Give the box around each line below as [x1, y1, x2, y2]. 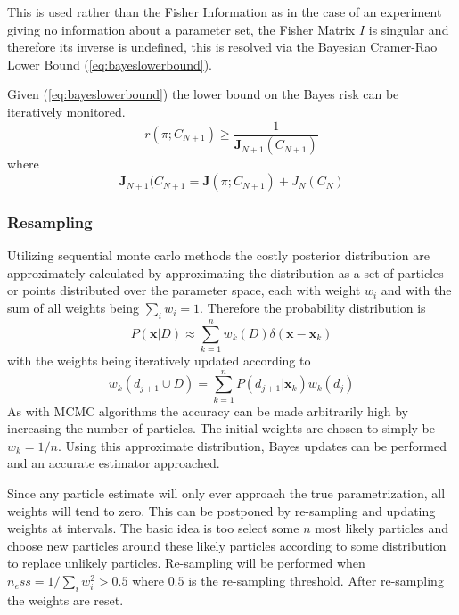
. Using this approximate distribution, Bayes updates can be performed [57, 436, 447, 455]
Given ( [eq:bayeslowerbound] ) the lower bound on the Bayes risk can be [7, 85, 399, 103]
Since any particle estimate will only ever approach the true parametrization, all [7, 484, 446, 503]
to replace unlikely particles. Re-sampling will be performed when [7, 553, 365, 572]
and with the [381, 281, 452, 299]
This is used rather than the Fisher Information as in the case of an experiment [7, 3, 442, 20]
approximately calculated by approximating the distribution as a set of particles [7, 263, 444, 282]
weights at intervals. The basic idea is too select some [7, 519, 299, 537]
